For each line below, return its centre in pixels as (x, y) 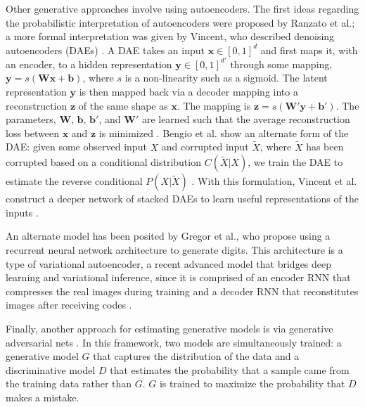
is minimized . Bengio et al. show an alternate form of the (224, 133)
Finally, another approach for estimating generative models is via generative (169, 328)
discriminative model (51, 369)
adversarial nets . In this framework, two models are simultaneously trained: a (174, 342)
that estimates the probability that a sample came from (230, 369)
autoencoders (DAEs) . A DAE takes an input (105, 50)
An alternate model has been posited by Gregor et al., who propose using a (168, 236)
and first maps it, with (309, 50)
